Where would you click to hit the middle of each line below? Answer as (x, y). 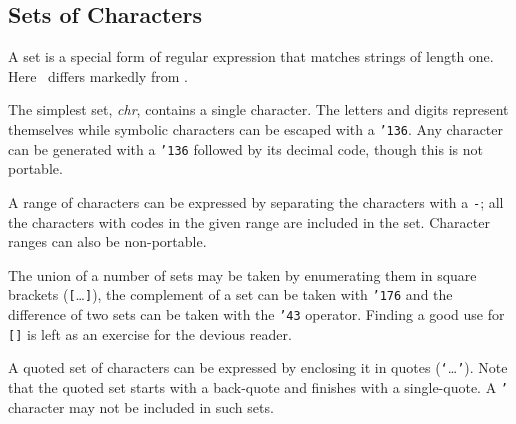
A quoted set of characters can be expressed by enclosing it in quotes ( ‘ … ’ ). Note (258, 367)
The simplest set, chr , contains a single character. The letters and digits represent (258, 109)
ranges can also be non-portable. (107, 241)
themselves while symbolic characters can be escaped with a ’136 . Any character (255, 128)
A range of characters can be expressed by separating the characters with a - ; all (256, 201)
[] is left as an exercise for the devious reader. (150, 333)
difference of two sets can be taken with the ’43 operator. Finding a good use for (256, 313)
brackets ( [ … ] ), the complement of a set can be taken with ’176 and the (230, 294)
